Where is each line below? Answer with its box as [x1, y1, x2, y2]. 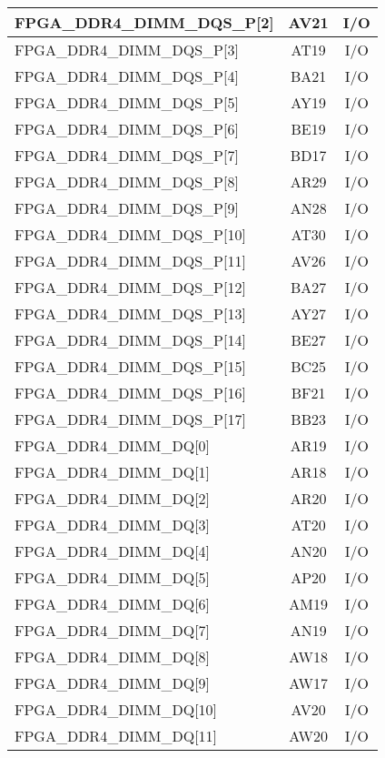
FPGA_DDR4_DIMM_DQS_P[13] [15, 303, 246, 324]
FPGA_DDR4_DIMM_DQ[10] [15, 699, 218, 720]
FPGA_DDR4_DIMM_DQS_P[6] [15, 118, 239, 139]
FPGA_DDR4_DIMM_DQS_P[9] [15, 197, 239, 218]
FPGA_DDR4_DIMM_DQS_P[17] [15, 409, 246, 430]
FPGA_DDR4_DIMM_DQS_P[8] [15, 171, 239, 192]
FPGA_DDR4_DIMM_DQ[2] [15, 488, 211, 509]
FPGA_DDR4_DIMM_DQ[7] [15, 620, 211, 641]
